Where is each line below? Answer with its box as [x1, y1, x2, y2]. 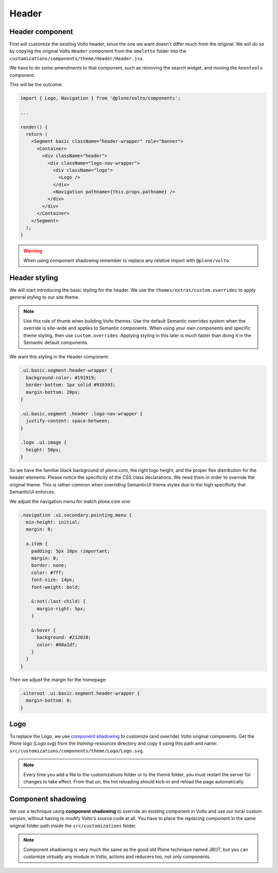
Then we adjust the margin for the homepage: [9, 676, 107, 683]
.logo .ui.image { [20, 440, 67, 445]
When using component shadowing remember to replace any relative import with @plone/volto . [23, 257, 231, 264]
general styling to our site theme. [9, 294, 80, 301]
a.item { [26, 541, 48, 547]
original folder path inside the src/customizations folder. [9, 823, 136, 829]
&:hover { [31, 627, 56, 633]
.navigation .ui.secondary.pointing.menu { [20, 512, 132, 518]
